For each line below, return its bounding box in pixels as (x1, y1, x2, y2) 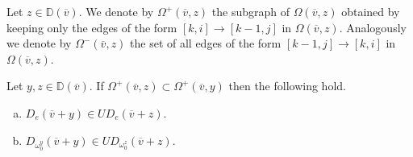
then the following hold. (228, 77, 346, 94)
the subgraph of (211, 3, 290, 19)
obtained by (341, 3, 400, 19)
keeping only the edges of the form (6, 19, 177, 35)
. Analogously (339, 19, 407, 35)
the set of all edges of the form (130, 35, 282, 52)
